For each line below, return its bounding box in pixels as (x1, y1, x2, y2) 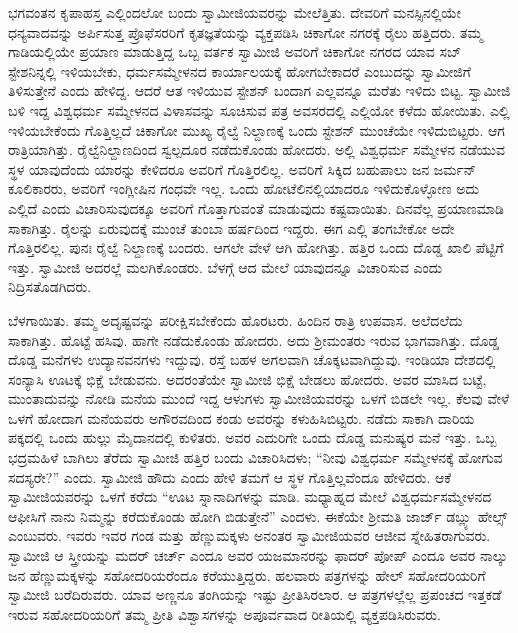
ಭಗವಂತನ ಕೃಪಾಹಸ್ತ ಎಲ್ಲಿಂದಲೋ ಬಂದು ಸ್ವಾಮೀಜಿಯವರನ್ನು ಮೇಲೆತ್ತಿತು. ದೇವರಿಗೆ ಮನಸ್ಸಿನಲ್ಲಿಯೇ (8, 2, 461, 22)
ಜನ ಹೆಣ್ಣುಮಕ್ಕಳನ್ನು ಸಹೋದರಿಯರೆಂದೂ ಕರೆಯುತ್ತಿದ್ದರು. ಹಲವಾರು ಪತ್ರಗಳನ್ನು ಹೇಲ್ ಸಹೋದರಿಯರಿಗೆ (8, 564, 486, 585)
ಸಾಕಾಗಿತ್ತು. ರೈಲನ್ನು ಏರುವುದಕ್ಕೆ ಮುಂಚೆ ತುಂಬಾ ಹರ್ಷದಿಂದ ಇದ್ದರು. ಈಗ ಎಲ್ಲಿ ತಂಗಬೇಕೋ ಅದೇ (8, 217, 455, 238)
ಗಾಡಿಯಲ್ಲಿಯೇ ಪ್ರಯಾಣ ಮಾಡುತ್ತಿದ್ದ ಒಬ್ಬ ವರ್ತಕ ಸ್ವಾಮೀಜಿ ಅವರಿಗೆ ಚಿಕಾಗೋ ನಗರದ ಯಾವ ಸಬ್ (8, 41, 462, 62)
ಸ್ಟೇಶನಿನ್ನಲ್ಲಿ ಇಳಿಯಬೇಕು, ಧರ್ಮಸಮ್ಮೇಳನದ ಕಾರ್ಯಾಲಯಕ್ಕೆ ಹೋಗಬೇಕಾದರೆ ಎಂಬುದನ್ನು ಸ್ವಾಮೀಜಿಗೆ (8, 60, 471, 81)
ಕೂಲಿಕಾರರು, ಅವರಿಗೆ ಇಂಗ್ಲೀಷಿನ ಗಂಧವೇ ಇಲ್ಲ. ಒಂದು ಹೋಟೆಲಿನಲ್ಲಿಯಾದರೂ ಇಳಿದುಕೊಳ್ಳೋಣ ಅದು (8, 178, 480, 199)
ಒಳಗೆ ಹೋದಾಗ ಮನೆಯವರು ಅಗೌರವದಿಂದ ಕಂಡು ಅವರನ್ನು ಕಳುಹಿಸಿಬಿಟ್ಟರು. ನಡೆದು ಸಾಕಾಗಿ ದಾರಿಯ (8, 407, 475, 428)
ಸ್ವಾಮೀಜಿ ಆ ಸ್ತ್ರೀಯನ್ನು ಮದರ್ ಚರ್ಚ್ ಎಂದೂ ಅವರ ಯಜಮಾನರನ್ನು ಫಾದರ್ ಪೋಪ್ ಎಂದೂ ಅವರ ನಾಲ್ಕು (8, 545, 508, 566)
